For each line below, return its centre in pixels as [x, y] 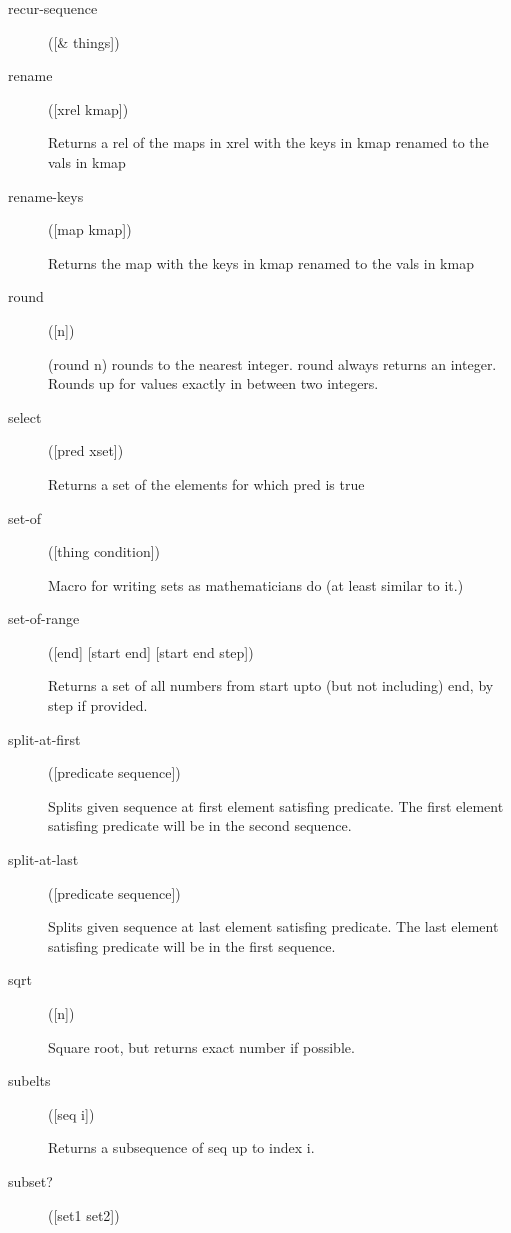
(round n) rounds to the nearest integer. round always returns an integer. [272, 363]
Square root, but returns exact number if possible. [201, 1046]
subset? [30, 1180]
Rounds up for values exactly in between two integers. [213, 383]
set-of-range [44, 618]
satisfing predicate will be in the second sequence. [200, 825]
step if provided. [98, 705]
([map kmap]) [90, 229]
